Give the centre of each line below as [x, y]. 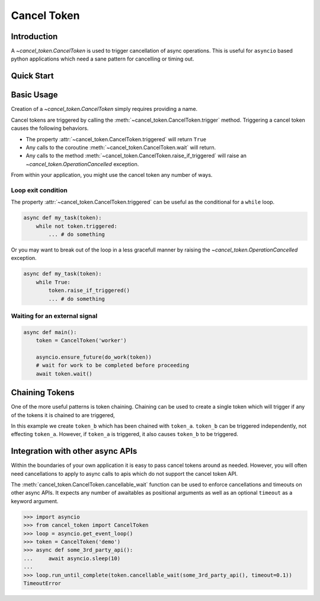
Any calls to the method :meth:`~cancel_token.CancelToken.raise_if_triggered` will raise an [136, 156]
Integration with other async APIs [74, 451]
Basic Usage [34, 95]
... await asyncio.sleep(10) [72, 558]
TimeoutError [42, 583]
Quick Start [32, 76]
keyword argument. [35, 501]
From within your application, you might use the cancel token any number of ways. [112, 175]
